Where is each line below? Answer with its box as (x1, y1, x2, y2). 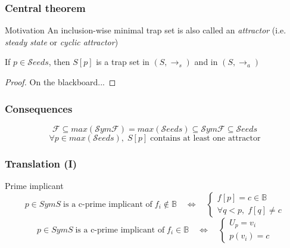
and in (194, 55, 218, 68)
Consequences (5, 101, 73, 116)
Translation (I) (5, 156, 77, 170)
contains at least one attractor (150, 134, 261, 142)
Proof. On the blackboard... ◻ (5, 76, 116, 88)
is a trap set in (96, 55, 149, 68)
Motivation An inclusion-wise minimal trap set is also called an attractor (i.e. (5, 24, 286, 36)
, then (48, 55, 70, 68)
